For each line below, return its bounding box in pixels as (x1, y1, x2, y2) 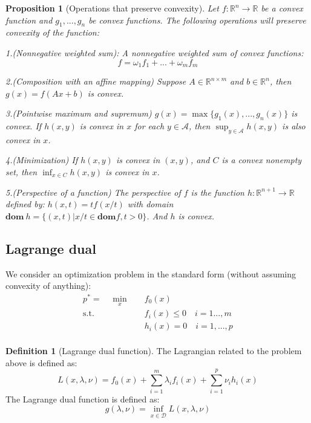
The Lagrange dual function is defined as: (5, 392, 160, 405)
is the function (191, 186, 244, 198)
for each (134, 120, 165, 132)
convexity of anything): (5, 279, 91, 292)
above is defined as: (5, 356, 77, 369)
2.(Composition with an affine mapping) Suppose (5, 75, 186, 88)
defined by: (5, 198, 45, 210)
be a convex (261, 2, 303, 14)
